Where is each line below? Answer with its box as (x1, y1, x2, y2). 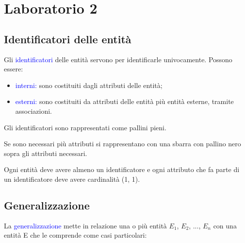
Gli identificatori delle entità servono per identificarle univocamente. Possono (4, 54, 232, 64)
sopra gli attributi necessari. (4, 148, 87, 158)
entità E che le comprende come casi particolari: (4, 230, 147, 240)
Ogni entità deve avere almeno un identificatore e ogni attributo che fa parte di (4, 164, 240, 174)
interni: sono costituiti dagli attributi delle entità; (15, 80, 163, 90)
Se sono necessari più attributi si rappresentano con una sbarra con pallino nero (4, 139, 241, 149)
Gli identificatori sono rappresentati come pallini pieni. (4, 122, 166, 132)
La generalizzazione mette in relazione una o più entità (4, 220, 167, 230)
